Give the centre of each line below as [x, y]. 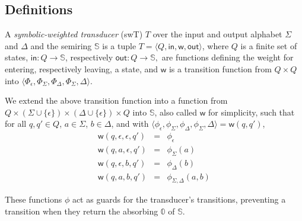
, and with [130, 124]
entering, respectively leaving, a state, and [82, 68]
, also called [176, 112]
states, [17, 57]
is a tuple [119, 45]
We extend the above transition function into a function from [116, 100]
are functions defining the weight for [228, 57]
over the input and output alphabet [217, 34]
